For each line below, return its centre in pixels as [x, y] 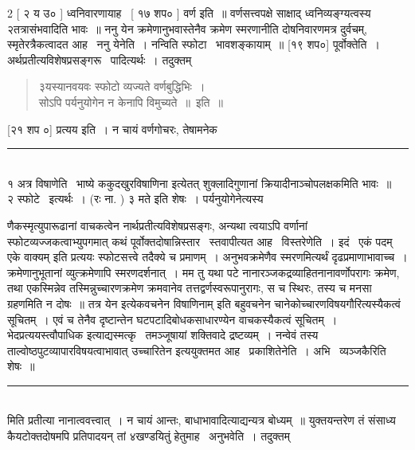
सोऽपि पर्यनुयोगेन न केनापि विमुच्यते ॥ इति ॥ [131, 102]
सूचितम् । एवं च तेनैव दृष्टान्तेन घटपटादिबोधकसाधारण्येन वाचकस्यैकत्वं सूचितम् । [172, 319]
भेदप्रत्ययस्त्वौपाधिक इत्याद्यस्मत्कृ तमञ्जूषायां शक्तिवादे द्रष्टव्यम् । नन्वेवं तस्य [163, 335]
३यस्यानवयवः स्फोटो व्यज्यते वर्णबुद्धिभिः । [122, 86]
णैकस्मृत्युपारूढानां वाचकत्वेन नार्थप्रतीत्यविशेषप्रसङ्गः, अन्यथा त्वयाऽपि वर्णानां [157, 225]
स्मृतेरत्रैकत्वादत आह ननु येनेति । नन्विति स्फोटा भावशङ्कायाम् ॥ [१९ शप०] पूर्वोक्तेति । [194, 44]
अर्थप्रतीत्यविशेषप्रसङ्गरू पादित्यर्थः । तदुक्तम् [100, 59]
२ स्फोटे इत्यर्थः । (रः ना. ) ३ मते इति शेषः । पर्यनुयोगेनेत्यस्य [135, 199]
